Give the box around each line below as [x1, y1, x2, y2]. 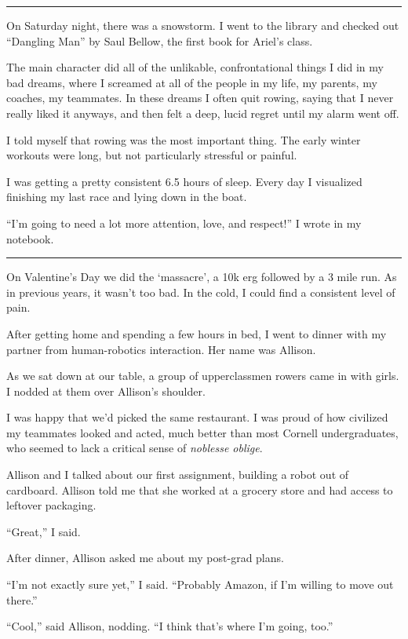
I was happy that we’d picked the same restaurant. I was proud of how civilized [6, 409, 388, 425]
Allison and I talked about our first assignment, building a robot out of [6, 466, 349, 483]
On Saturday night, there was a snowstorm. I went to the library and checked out [6, 17, 399, 33]
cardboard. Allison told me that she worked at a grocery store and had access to [6, 481, 393, 498]
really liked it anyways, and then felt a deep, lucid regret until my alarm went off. [6, 104, 399, 121]
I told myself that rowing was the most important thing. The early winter [6, 131, 361, 148]
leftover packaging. [6, 497, 97, 513]
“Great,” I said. [6, 523, 81, 539]
